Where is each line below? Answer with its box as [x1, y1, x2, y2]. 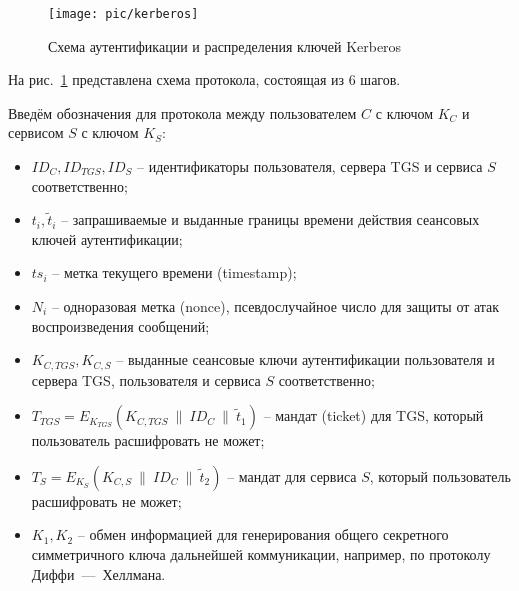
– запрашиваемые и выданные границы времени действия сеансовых [61, 209, 480, 230]
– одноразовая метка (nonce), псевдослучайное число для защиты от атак [51, 296, 500, 316]
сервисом [8, 122, 64, 143]
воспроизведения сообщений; [31, 315, 210, 336]
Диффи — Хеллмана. [31, 563, 166, 584]
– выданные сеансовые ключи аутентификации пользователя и [116, 349, 495, 370]
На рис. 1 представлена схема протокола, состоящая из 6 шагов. [8, 69, 401, 90]
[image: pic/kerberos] [48, 7, 199, 21]
